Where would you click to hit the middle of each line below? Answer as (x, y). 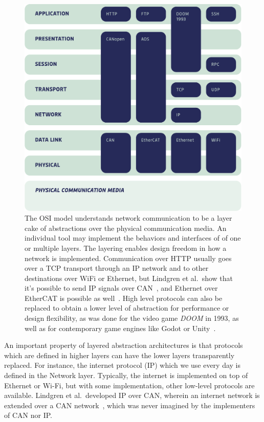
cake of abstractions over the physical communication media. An (126, 228)
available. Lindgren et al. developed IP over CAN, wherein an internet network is (132, 395)
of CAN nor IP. (28, 415)
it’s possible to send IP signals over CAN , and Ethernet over (121, 288)
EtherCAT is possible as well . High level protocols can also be (124, 298)
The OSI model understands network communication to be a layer (128, 218)
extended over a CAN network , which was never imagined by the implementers (130, 405)
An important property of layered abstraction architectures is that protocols (124, 345)
